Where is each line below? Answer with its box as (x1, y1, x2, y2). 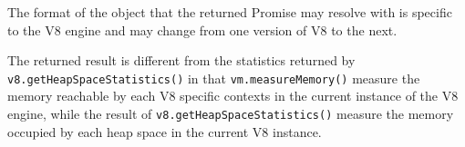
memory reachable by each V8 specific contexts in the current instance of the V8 (7, 86, 459, 105)
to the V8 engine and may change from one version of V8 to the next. (7, 20, 398, 39)
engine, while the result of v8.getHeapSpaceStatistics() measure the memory (7, 104, 454, 123)
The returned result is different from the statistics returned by (7, 51, 356, 70)
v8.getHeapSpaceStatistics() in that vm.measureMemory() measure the (7, 68, 420, 87)
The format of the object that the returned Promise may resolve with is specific (7, 3, 452, 21)
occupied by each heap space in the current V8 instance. (7, 122, 322, 141)
